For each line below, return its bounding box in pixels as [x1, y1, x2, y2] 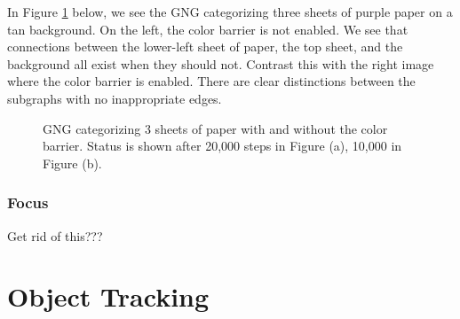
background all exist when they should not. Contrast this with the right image [7, 54, 434, 73]
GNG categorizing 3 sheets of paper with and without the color [43, 119, 388, 137]
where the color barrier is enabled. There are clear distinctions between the [7, 72, 416, 90]
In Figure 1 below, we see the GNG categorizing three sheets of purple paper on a [7, 3, 453, 20]
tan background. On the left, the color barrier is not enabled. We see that [7, 19, 408, 38]
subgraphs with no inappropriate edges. [7, 89, 222, 107]
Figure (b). [43, 153, 102, 172]
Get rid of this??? [7, 226, 103, 245]
